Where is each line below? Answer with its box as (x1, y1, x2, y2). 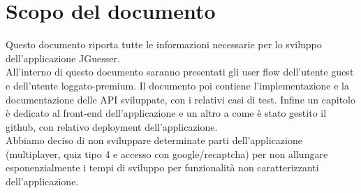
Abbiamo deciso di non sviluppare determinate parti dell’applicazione (6, 133, 302, 148)
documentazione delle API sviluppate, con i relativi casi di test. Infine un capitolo (6, 92, 355, 106)
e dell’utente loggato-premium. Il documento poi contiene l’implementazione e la (6, 78, 349, 92)
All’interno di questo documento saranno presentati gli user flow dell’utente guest (6, 64, 354, 79)
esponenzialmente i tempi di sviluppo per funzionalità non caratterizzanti (6, 160, 319, 175)
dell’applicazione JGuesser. (6, 50, 120, 65)
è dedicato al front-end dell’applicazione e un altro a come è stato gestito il (6, 106, 327, 120)
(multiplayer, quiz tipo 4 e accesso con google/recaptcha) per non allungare (6, 146, 328, 161)
